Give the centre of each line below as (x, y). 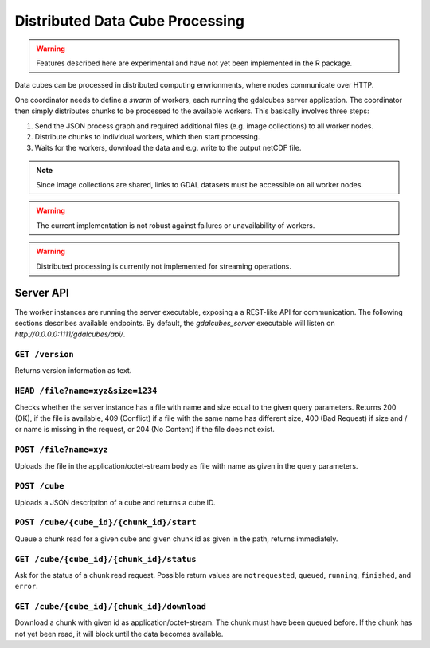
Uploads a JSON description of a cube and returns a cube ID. (115, 502)
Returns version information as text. (73, 371)
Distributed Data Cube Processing (130, 21)
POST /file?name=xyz (62, 450)
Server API (42, 293)
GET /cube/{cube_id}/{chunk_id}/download (111, 607)
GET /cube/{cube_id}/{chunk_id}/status (106, 559)
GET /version (45, 355)
